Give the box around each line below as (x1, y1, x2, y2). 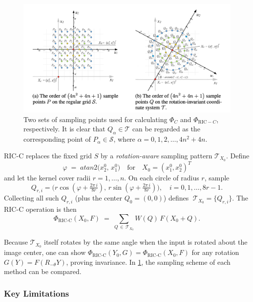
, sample (204, 173, 230, 183)
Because (4, 237, 28, 247)
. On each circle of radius (124, 173, 199, 183)
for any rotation (191, 247, 239, 257)
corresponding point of (23, 134, 91, 144)
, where (113, 134, 135, 144)
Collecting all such (4, 193, 59, 203)
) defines (163, 193, 189, 203)
